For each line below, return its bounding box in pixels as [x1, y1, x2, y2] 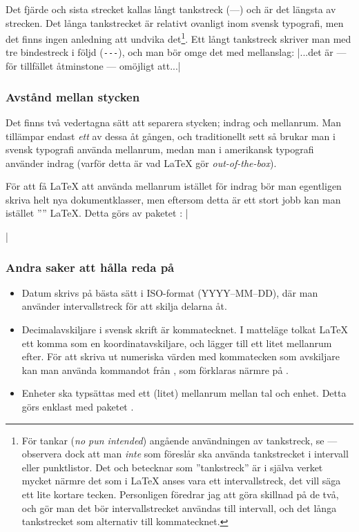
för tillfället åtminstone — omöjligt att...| [6, 59, 181, 73]
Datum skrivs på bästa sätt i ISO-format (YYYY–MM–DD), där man [21, 285, 318, 299]
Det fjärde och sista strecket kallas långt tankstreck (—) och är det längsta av [6, 2, 336, 16]
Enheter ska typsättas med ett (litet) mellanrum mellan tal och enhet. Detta [21, 386, 347, 400]
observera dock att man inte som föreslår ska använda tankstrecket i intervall [21, 446, 349, 461]
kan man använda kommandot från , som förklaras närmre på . [21, 362, 289, 377]
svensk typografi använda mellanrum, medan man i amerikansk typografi [6, 142, 314, 157]
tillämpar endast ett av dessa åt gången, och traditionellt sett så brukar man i [6, 128, 336, 143]
